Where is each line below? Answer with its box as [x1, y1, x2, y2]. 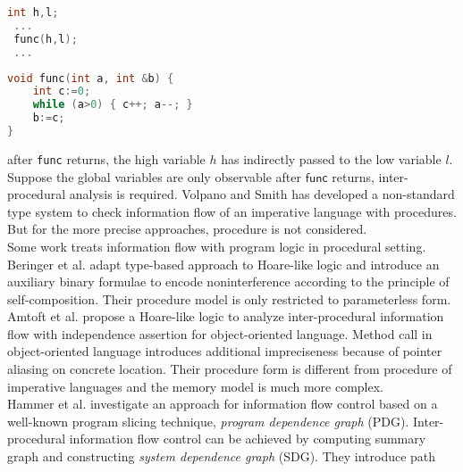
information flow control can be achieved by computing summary [69, 429, 426, 448]
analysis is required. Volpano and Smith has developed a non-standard [69, 185, 455, 203]
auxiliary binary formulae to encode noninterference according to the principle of [7, 272, 450, 291]
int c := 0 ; [32, 85, 91, 98]
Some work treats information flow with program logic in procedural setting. [7, 236, 426, 255]
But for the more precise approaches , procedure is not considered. [7, 219, 367, 238]
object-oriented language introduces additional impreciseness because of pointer [7, 342, 442, 360]
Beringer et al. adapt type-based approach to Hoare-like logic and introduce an [7, 254, 440, 273]
